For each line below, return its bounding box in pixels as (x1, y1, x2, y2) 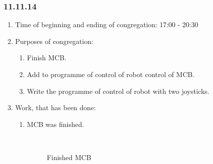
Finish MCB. (27, 52, 67, 63)
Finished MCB (47, 152, 92, 162)
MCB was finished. (27, 119, 84, 129)
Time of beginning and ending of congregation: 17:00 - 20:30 (15, 19, 198, 30)
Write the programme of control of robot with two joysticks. (27, 85, 210, 96)
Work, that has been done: (15, 102, 96, 113)
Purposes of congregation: (15, 36, 94, 46)
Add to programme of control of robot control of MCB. (27, 69, 195, 79)
